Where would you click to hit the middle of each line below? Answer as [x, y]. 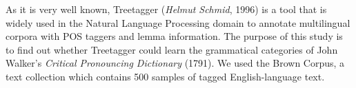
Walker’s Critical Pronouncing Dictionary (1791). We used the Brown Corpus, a [175, 63]
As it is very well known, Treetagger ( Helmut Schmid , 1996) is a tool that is [166, 9]
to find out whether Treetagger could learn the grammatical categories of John [172, 49]
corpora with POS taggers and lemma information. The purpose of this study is [174, 36]
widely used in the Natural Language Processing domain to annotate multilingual [178, 22]
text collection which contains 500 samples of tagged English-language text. [165, 76]
